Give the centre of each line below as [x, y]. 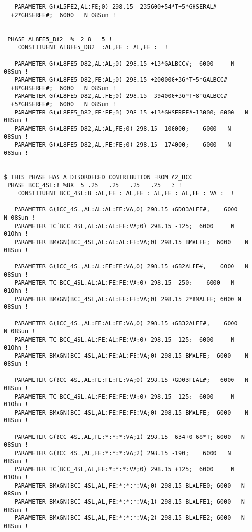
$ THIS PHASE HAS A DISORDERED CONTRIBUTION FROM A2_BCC [98, 177]
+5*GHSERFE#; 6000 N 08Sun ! [63, 104]
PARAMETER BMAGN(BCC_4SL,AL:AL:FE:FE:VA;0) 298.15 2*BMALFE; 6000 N [128, 299]
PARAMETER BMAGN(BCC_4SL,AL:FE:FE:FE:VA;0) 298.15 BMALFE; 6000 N [131, 412]
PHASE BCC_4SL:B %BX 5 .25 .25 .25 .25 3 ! [95, 185]
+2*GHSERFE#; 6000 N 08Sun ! [63, 15]
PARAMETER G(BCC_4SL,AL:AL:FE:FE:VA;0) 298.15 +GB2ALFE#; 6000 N [131, 266]
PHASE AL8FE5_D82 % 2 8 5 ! [60, 39]
